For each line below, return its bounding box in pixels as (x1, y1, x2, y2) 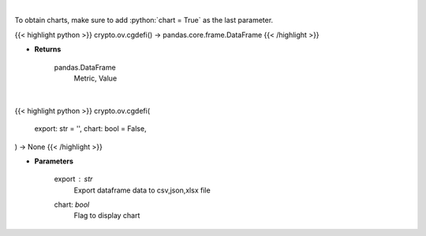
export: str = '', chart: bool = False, (34, 124, 147, 133)
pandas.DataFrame (54, 62, 116, 72)
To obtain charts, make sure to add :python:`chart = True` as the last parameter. (14, 16, 274, 25)
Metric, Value (73, 73, 118, 83)
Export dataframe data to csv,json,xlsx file (73, 185, 211, 195)
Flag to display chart (73, 211, 140, 220)
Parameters (34, 156, 74, 166)
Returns (34, 44, 62, 54)
